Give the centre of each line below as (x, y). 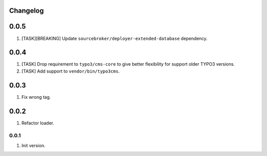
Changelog (26, 11)
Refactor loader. (38, 123)
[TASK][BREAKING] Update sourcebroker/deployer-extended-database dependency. (114, 38)
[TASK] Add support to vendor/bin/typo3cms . (70, 71)
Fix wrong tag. (36, 97)
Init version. (33, 145)
